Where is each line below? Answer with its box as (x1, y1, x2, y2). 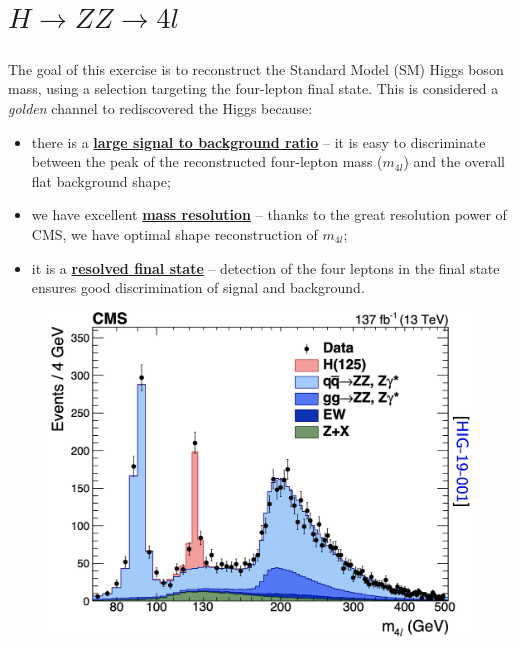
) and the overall (403, 151, 505, 172)
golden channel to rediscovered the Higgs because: (8, 97, 313, 118)
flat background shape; (31, 170, 171, 191)
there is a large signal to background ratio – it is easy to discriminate (31, 131, 486, 152)
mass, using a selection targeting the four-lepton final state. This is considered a (8, 78, 499, 99)
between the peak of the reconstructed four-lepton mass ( (31, 151, 383, 172)
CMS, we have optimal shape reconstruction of (31, 223, 318, 244)
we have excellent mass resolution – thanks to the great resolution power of (31, 204, 507, 225)
